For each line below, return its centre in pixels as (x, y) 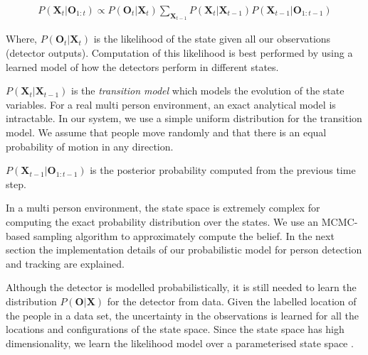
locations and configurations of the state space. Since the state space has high (175, 329)
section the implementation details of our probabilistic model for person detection (184, 250)
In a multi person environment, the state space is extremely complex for (163, 208)
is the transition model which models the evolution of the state (208, 91)
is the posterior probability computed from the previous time (223, 170)
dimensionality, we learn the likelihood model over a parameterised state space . (180, 343)
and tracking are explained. (65, 263)
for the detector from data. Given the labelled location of (232, 301)
